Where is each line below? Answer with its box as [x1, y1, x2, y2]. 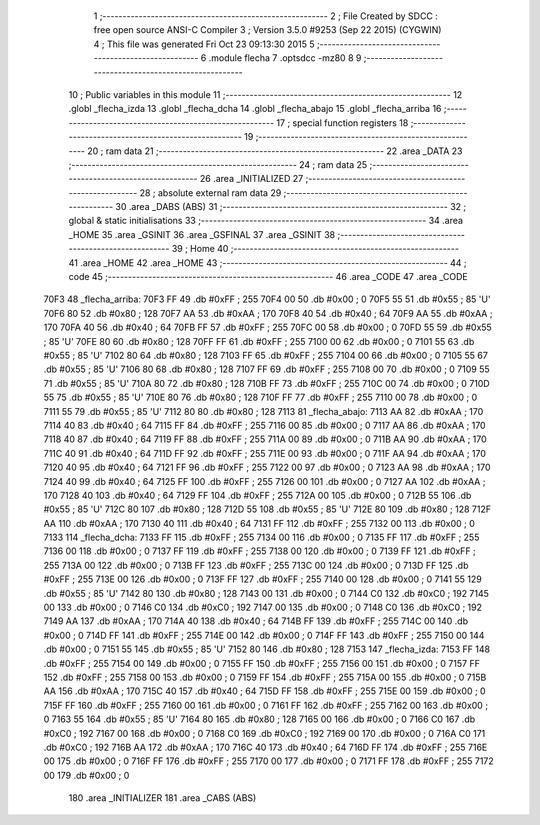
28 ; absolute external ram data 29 [139, 186, 282, 199]
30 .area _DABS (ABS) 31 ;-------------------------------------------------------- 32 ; [115, 201, 467, 213]
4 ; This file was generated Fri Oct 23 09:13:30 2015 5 [93, 38, 315, 50]
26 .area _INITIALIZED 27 [200, 173, 304, 185]
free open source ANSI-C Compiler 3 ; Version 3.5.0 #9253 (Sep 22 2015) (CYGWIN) [93, 24, 442, 36]
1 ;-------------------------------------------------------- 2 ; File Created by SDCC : [93, 10, 439, 22]
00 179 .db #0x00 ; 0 [43, 769, 130, 781]
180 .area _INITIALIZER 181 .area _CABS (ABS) [68, 792, 257, 804]
